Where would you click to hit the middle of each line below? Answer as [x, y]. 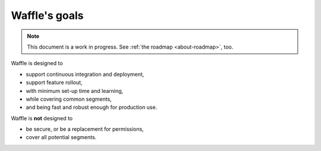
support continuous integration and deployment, [85, 74]
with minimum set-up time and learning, [75, 91]
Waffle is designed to [37, 63]
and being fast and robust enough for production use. [92, 107]
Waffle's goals [47, 15]
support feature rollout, [54, 82]
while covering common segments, [69, 99]
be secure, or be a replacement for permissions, [85, 129]
